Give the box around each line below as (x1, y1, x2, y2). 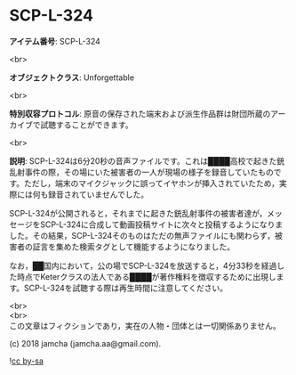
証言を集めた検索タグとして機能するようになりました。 (32, 241, 236, 252)
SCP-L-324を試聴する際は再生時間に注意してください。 (23, 282, 228, 293)
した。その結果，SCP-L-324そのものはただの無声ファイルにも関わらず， (9, 230, 276, 240)
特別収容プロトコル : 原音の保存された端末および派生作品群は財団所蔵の (9, 108, 271, 118)
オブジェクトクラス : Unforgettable (9, 72, 135, 83)
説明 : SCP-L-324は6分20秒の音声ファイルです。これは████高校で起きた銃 (9, 155, 285, 166)
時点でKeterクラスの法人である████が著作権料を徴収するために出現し (16, 271, 277, 281)
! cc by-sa (9, 355, 44, 366)
